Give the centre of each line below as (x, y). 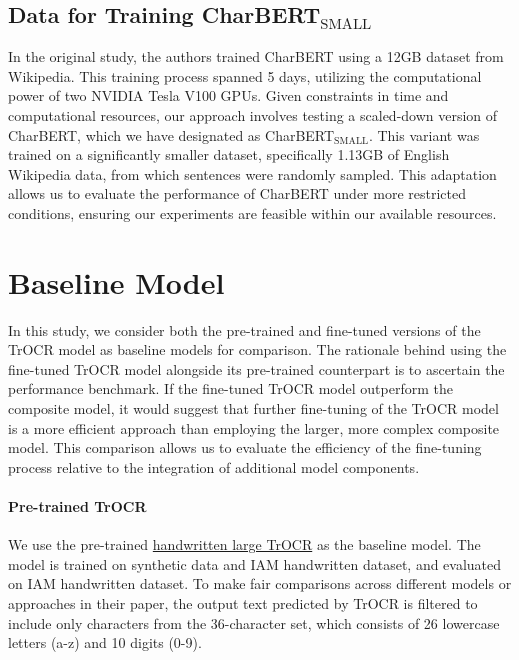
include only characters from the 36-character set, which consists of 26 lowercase (254, 622)
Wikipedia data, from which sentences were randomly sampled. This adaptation (252, 173)
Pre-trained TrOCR (77, 506)
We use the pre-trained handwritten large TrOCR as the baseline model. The (244, 544)
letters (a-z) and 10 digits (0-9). (105, 642)
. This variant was (424, 134)
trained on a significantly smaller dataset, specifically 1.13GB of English (229, 154)
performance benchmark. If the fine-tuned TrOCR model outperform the (230, 388)
